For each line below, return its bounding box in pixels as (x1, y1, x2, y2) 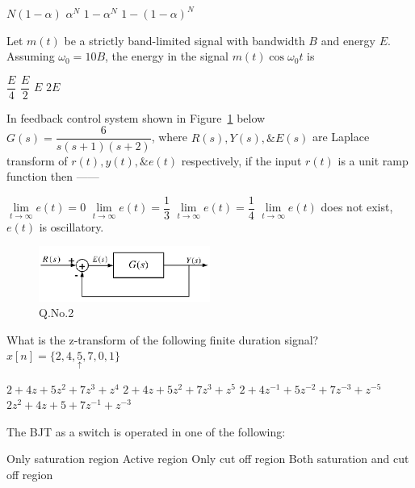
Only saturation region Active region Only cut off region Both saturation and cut (6, 450, 409, 467)
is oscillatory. (39, 218, 104, 235)
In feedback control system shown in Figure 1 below (6, 109, 266, 126)
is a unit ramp (337, 152, 409, 169)
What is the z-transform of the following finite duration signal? (6, 331, 319, 348)
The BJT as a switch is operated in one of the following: (6, 423, 286, 440)
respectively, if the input (181, 152, 302, 169)
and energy (321, 31, 375, 48)
